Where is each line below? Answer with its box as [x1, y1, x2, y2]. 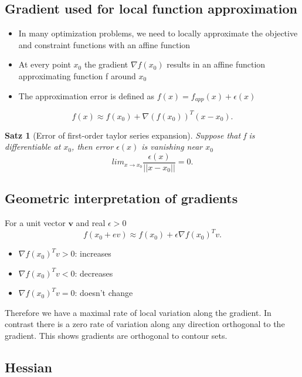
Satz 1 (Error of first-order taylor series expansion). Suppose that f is [5, 129, 255, 141]
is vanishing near [141, 140, 203, 153]
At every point [18, 58, 71, 70]
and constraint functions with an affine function [18, 38, 191, 51]
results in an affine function [167, 58, 266, 70]
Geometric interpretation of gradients [5, 189, 238, 207]
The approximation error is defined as [18, 89, 155, 102]
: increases [74, 247, 111, 260]
